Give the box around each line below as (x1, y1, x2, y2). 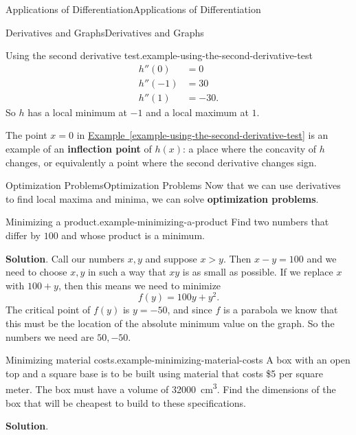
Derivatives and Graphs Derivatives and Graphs (5, 25, 204, 39)
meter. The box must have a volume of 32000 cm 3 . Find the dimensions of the (5, 380, 336, 397)
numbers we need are (5, 329, 94, 344)
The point (5, 128, 47, 142)
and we (307, 251, 337, 265)
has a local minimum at (27, 104, 127, 119)
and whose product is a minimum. (61, 228, 205, 243)
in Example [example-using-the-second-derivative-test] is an (76, 128, 329, 142)
